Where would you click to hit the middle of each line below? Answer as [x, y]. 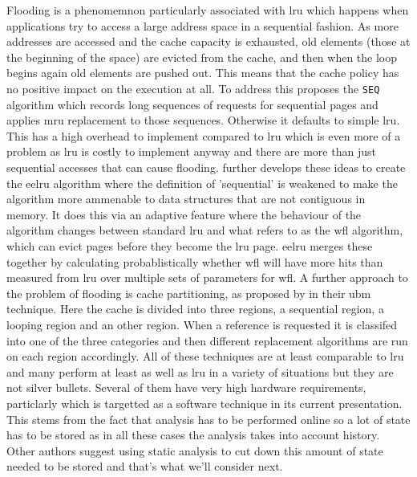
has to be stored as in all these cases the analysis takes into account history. [193, 435]
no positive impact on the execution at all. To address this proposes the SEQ [193, 88]
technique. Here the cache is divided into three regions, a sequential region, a [195, 309]
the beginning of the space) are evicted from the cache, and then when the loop [202, 57]
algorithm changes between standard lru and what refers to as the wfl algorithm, [205, 230]
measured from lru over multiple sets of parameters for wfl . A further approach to [207, 277]
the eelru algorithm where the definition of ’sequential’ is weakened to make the [202, 183]
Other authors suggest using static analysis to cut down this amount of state [195, 450]
